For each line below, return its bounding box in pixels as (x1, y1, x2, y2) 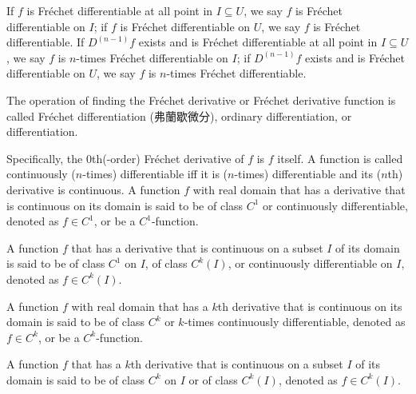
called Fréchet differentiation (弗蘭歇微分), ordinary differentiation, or (6, 107, 352, 124)
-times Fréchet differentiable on (76, 49, 228, 66)
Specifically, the (6, 149, 83, 166)
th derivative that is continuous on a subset (130, 356, 343, 372)
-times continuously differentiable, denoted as (184, 313, 406, 330)
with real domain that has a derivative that (192, 181, 406, 197)
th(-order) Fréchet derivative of (91, 149, 244, 166)
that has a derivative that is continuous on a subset (71, 239, 323, 256)
